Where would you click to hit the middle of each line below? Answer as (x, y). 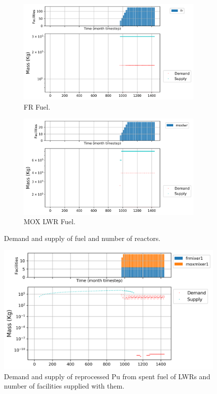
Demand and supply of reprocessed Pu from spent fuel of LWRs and (107, 376)
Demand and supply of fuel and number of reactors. (82, 238)
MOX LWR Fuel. (50, 221)
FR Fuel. (37, 106)
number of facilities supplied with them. (64, 386)
